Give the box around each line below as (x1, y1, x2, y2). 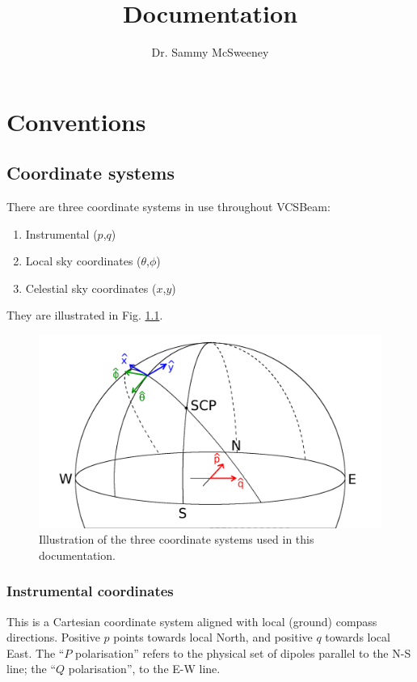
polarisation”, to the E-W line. (68, 660, 221, 677)
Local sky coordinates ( (25, 252, 141, 269)
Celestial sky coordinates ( (25, 279, 157, 296)
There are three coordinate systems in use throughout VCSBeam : (6, 198, 331, 215)
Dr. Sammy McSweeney (151, 44, 269, 61)
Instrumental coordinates (6, 581, 174, 601)
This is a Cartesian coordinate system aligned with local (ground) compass (6, 612, 377, 629)
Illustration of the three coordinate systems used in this (39, 531, 314, 548)
